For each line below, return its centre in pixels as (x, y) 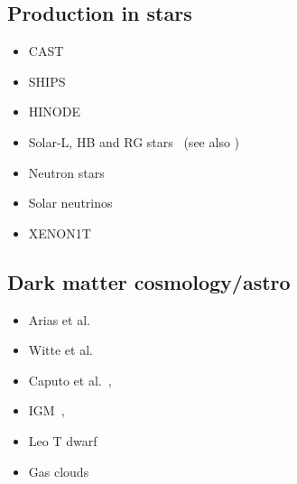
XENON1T (60, 233)
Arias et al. (59, 319)
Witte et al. (60, 350)
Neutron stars (66, 172)
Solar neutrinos (70, 203)
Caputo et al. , (70, 380)
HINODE (54, 112)
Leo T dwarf (63, 440)
